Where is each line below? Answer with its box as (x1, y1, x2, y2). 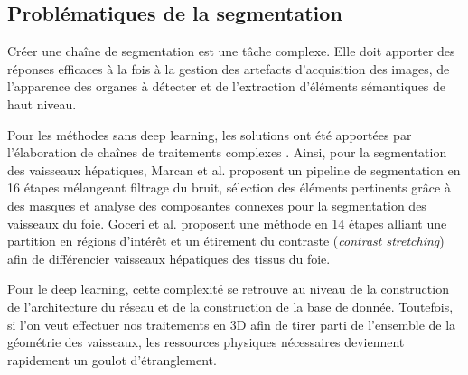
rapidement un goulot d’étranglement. (7, 350, 217, 369)
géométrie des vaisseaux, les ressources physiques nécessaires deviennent (7, 333, 405, 352)
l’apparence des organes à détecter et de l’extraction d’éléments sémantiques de (7, 77, 446, 96)
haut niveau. (7, 94, 77, 113)
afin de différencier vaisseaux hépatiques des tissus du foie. (7, 248, 331, 267)
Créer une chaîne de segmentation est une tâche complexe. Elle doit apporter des (7, 42, 455, 61)
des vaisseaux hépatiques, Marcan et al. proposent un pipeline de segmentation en (7, 160, 461, 179)
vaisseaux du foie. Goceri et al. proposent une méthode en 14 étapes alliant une (7, 213, 447, 232)
